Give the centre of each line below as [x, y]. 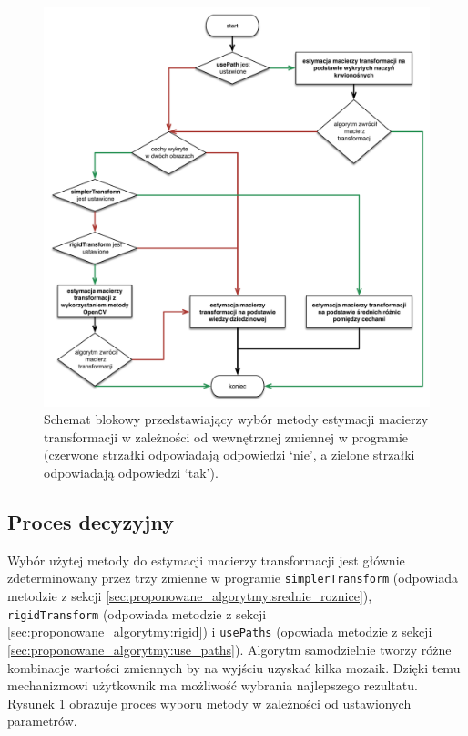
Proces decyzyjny [91, 522]
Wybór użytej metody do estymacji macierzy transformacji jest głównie [206, 560]
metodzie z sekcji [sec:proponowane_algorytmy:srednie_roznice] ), [190, 596]
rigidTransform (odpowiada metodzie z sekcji [137, 613]
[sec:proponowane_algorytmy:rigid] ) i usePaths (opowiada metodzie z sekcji [220, 632]
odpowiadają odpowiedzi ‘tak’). [131, 473]
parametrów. [42, 721]
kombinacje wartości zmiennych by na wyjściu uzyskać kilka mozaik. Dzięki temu [234, 667]
